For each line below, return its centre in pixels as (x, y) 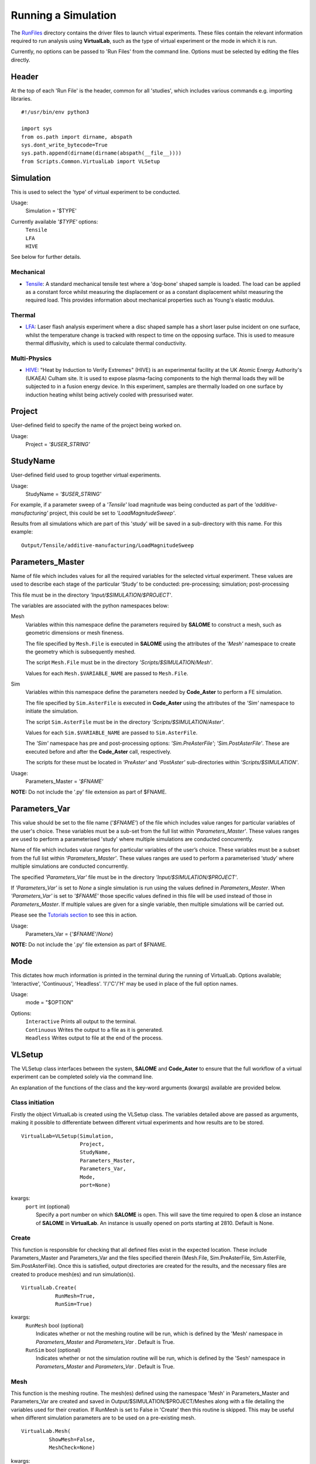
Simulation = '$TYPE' (51, 211)
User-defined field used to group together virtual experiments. (86, 475)
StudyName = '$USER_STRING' (63, 494)
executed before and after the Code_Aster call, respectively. (99, 751)
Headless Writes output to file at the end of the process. (94, 1038)
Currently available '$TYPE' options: (54, 221)
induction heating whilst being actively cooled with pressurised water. (110, 395)
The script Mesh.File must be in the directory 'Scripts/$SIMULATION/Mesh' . (119, 662)
